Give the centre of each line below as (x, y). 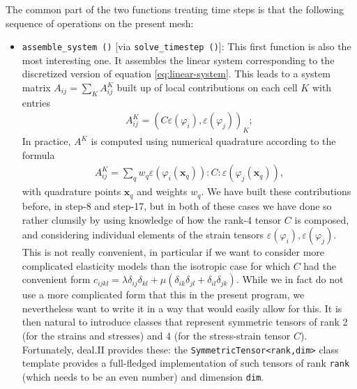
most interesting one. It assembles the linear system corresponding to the (178, 60)
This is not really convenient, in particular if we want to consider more (173, 252)
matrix (36, 87)
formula (38, 154)
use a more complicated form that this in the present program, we (163, 295)
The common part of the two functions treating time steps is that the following (175, 9)
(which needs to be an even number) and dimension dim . (143, 376)
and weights (162, 191)
